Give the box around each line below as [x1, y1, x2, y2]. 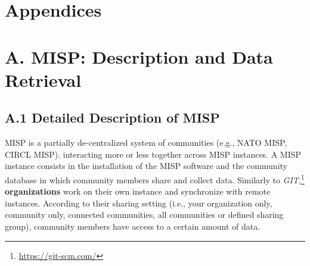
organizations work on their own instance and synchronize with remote [5, 185, 271, 198]
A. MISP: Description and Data [5, 44, 273, 68]
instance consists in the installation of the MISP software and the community [5, 159, 287, 172]
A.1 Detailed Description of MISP [5, 108, 220, 127]
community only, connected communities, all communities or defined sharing [5, 208, 284, 221]
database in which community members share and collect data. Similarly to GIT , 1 [5, 171, 305, 186]
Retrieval [5, 67, 82, 92]
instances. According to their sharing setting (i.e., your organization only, [5, 196, 272, 209]
